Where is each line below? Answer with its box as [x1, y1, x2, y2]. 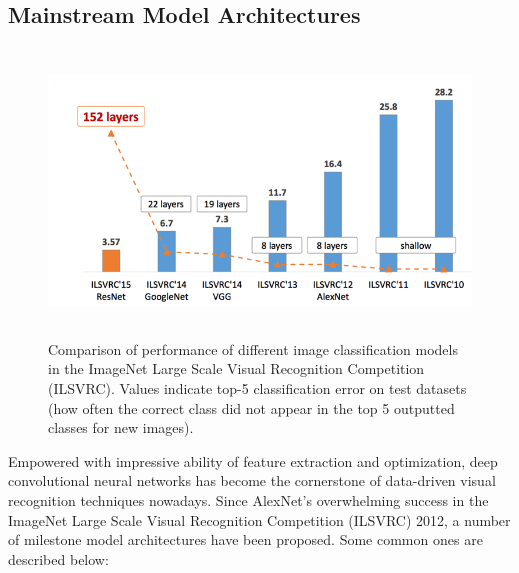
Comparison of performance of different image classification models [48, 338, 458, 359]
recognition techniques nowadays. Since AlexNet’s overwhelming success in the [8, 489, 489, 510]
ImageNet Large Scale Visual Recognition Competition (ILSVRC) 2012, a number [8, 509, 511, 530]
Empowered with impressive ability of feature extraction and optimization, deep [8, 450, 498, 471]
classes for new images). [48, 417, 194, 438]
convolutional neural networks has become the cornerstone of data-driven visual [8, 470, 496, 491]
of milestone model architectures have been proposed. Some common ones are [8, 529, 483, 550]
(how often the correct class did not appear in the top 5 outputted [48, 397, 455, 418]
